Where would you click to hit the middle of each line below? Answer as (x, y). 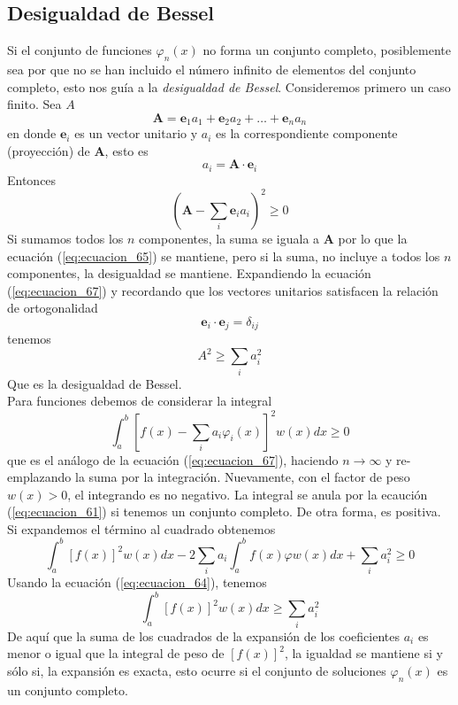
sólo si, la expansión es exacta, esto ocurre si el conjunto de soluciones (197, 670)
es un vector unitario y (136, 133)
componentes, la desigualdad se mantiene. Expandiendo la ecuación (189, 273)
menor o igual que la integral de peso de (116, 653)
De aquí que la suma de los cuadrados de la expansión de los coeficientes (203, 635)
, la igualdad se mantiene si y (363, 653)
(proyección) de (49, 150)
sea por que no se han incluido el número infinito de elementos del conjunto (212, 69)
